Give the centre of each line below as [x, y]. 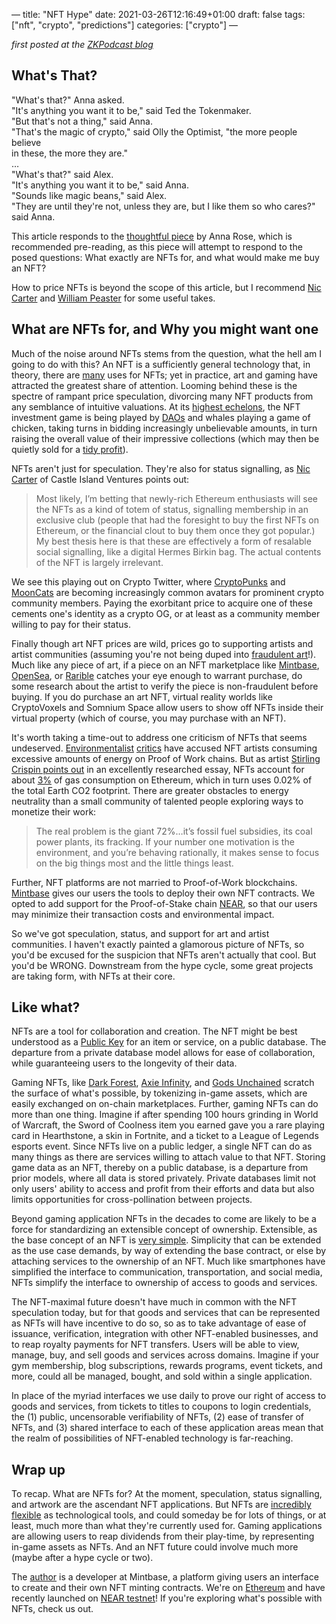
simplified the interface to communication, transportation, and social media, [167, 1272]
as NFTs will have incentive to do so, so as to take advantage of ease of [159, 1323]
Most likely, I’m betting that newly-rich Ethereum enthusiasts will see [177, 498]
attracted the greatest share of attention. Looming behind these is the [154, 385]
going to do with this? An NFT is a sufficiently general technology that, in [161, 364]
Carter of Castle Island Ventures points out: [100, 479]
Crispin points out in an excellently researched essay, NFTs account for [158, 769]
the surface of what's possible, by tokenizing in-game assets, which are [159, 1093]
